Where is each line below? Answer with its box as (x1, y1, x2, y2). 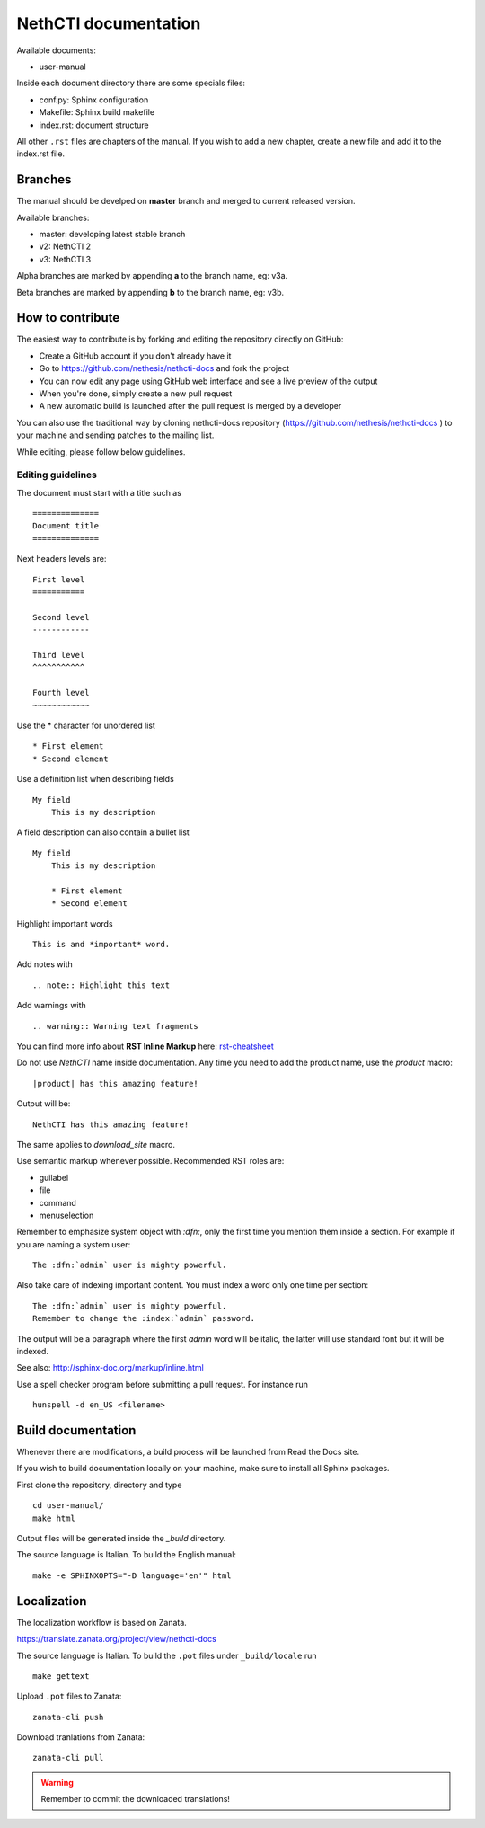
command (39, 1197, 76, 1208)
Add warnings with (16, 1000, 87, 1011)
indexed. (16, 1346, 49, 1357)
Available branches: (16, 212, 90, 223)
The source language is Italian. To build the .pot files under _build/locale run (16, 1650, 317, 1661)
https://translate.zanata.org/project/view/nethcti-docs (16, 1634, 217, 1645)
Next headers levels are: (16, 554, 107, 564)
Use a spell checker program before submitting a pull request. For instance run (16, 1379, 309, 1389)
